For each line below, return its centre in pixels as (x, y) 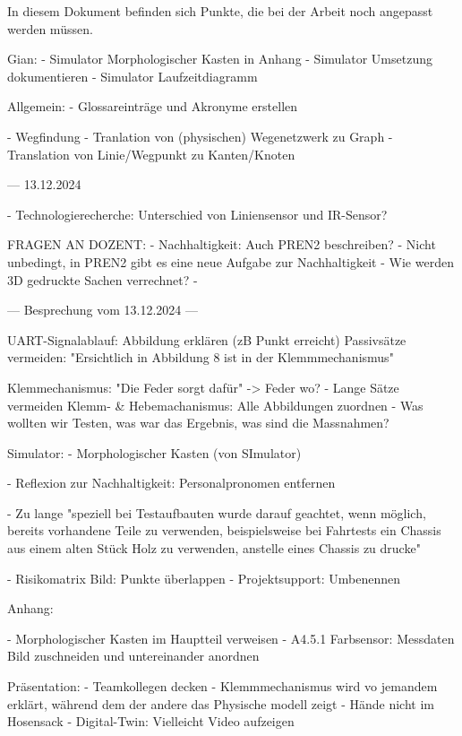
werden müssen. (50, 28)
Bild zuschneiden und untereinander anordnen (133, 656)
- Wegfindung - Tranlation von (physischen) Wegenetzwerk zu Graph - (200, 136)
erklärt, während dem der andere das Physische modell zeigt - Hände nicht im (221, 703)
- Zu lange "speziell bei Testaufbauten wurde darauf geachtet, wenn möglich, (217, 512)
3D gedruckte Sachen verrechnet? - (103, 279)
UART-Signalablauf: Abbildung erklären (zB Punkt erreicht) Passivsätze (207, 339)
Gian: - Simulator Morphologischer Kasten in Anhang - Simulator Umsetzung (220, 59)
